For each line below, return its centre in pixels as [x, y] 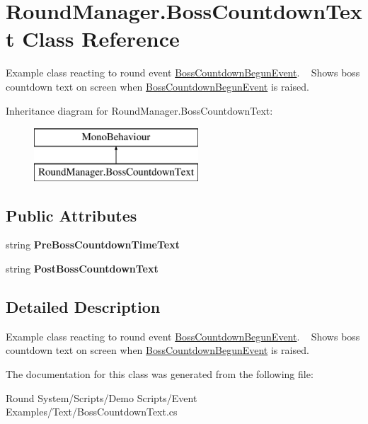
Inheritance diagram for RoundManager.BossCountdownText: [139, 110]
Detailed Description [83, 307]
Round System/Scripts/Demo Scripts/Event [102, 397]
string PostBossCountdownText [82, 269]
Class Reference [101, 39]
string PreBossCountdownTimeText [93, 245]
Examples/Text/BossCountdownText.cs [92, 412]
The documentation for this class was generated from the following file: [160, 374]
